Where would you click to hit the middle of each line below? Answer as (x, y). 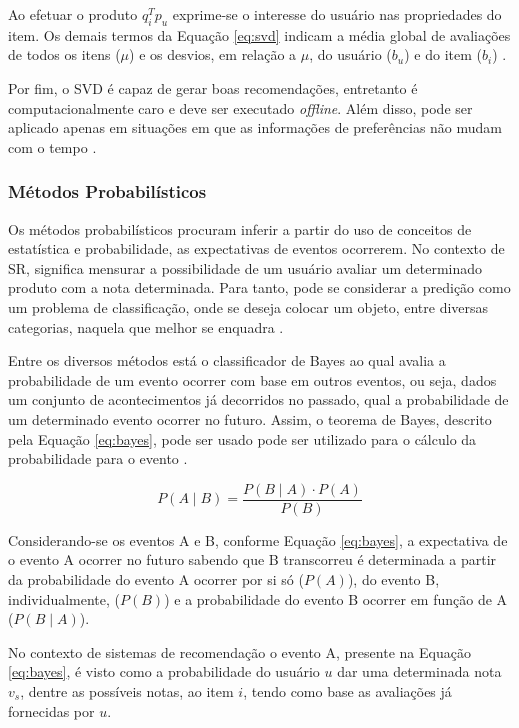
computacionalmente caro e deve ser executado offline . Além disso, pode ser (240, 107)
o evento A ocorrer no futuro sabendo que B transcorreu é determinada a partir (252, 559)
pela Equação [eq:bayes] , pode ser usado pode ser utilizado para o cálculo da (242, 438)
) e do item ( (443, 54)
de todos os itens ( (64, 54)
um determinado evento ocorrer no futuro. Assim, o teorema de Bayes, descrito (250, 418)
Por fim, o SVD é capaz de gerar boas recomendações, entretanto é (213, 87)
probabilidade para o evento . (98, 458)
